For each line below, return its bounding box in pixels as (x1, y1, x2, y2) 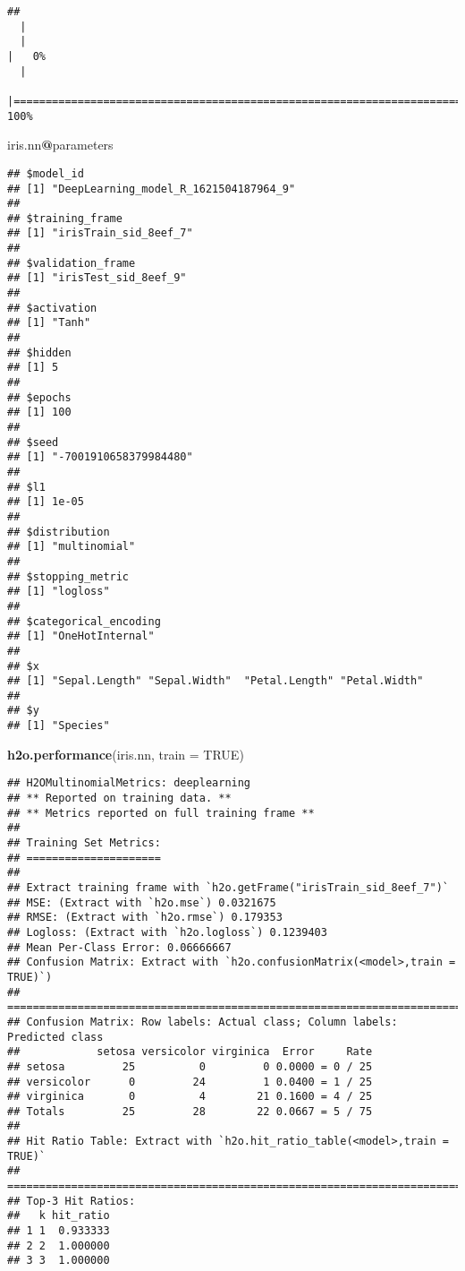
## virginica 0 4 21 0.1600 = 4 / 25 (7, 1090, 373, 1104)
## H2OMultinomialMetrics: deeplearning (7, 777, 251, 790)
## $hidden (7, 346, 72, 359)
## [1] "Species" (7, 719, 110, 733)
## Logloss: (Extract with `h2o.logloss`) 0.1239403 (7, 925, 327, 939)
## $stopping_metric (7, 570, 130, 583)
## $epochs (7, 391, 72, 404)
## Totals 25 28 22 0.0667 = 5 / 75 (7, 1104, 373, 1118)
